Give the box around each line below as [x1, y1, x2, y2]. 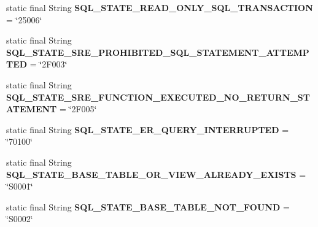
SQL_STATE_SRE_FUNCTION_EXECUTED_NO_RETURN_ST [6, 90, 310, 103]
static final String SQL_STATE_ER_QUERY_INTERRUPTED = [6, 123, 289, 136]
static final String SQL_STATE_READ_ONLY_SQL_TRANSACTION [6, 1, 313, 13]
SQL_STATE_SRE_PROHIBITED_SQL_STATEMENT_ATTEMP [6, 45, 309, 58]
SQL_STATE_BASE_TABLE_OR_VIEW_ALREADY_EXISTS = [6, 167, 306, 180]
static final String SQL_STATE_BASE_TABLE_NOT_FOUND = [6, 200, 290, 213]
